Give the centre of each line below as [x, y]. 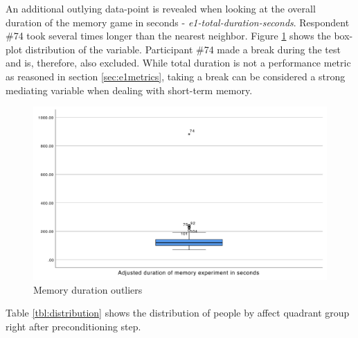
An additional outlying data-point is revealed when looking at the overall [161, 8]
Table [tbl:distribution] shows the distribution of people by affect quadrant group [178, 313]
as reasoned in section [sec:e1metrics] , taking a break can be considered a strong [176, 76]
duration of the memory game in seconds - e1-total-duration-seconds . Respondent [178, 22]
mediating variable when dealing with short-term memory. [129, 90]
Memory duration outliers [88, 289]
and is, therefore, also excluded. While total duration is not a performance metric [178, 63]
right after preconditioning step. [73, 327]
